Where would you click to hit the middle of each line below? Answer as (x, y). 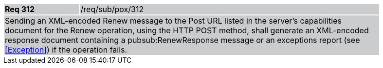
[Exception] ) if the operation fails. (66, 50)
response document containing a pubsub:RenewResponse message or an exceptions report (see (182, 40)
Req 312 (20, 9)
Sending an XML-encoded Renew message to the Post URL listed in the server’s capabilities (173, 21)
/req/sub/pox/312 (112, 9)
